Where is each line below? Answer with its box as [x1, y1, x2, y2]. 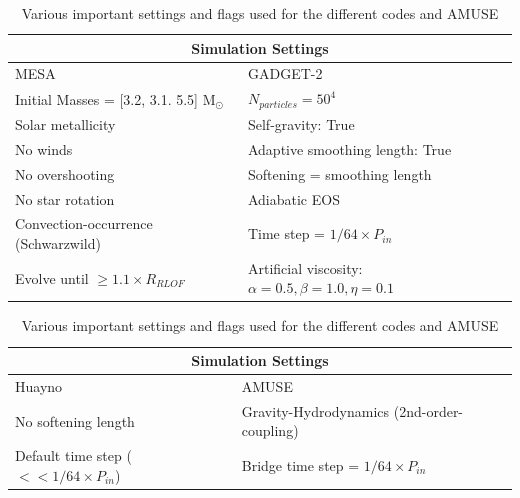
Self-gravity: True [247, 113, 355, 134]
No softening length [15, 410, 135, 431]
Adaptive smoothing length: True [247, 138, 452, 159]
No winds [15, 138, 73, 159]
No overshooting [15, 163, 115, 184]
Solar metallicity [15, 113, 116, 134]
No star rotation [15, 188, 115, 209]
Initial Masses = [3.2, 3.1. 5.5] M [15, 88, 216, 109]
